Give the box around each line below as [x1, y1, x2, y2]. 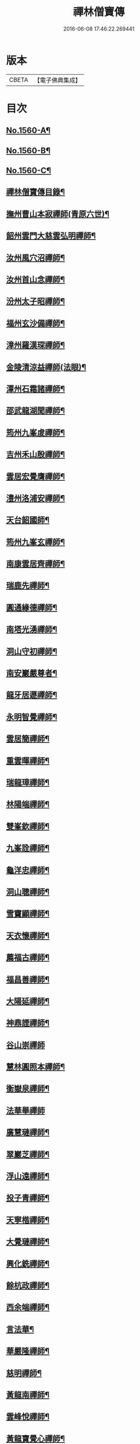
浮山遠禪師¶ [6, 1171, 50, 1181]
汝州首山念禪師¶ [6, 275, 65, 285]
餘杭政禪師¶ [6, 1280, 50, 1290]
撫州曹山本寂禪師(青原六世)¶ [6, 209, 110, 219]
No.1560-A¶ [6, 125, 51, 136]
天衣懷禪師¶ [6, 930, 50, 940]
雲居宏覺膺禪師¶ [6, 471, 65, 481]
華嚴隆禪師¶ [6, 1346, 50, 1356]
